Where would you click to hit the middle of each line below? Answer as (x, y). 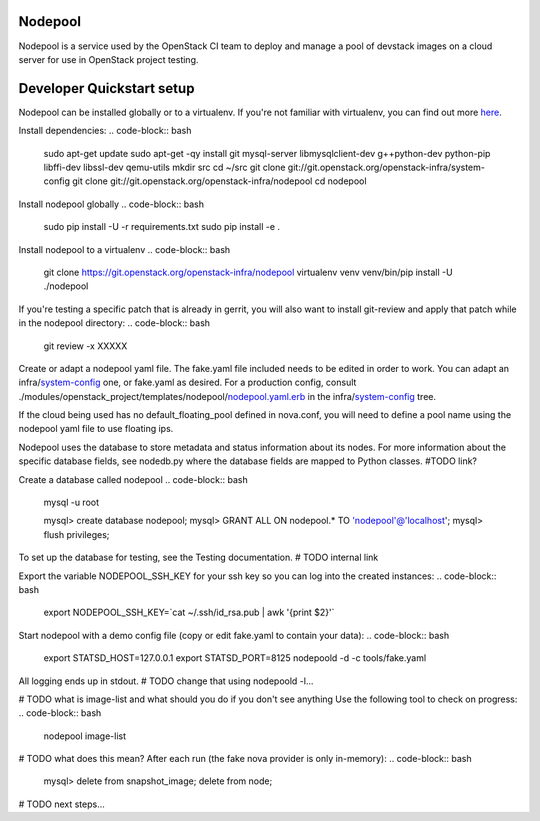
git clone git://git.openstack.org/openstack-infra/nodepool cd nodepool (219, 181)
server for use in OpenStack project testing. (108, 59)
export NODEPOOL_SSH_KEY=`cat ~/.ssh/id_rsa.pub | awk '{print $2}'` (189, 612)
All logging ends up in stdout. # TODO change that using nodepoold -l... (166, 681)
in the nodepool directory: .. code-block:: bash (114, 323)
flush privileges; (76, 534)
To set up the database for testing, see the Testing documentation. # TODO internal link (198, 557)
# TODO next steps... (61, 804)
